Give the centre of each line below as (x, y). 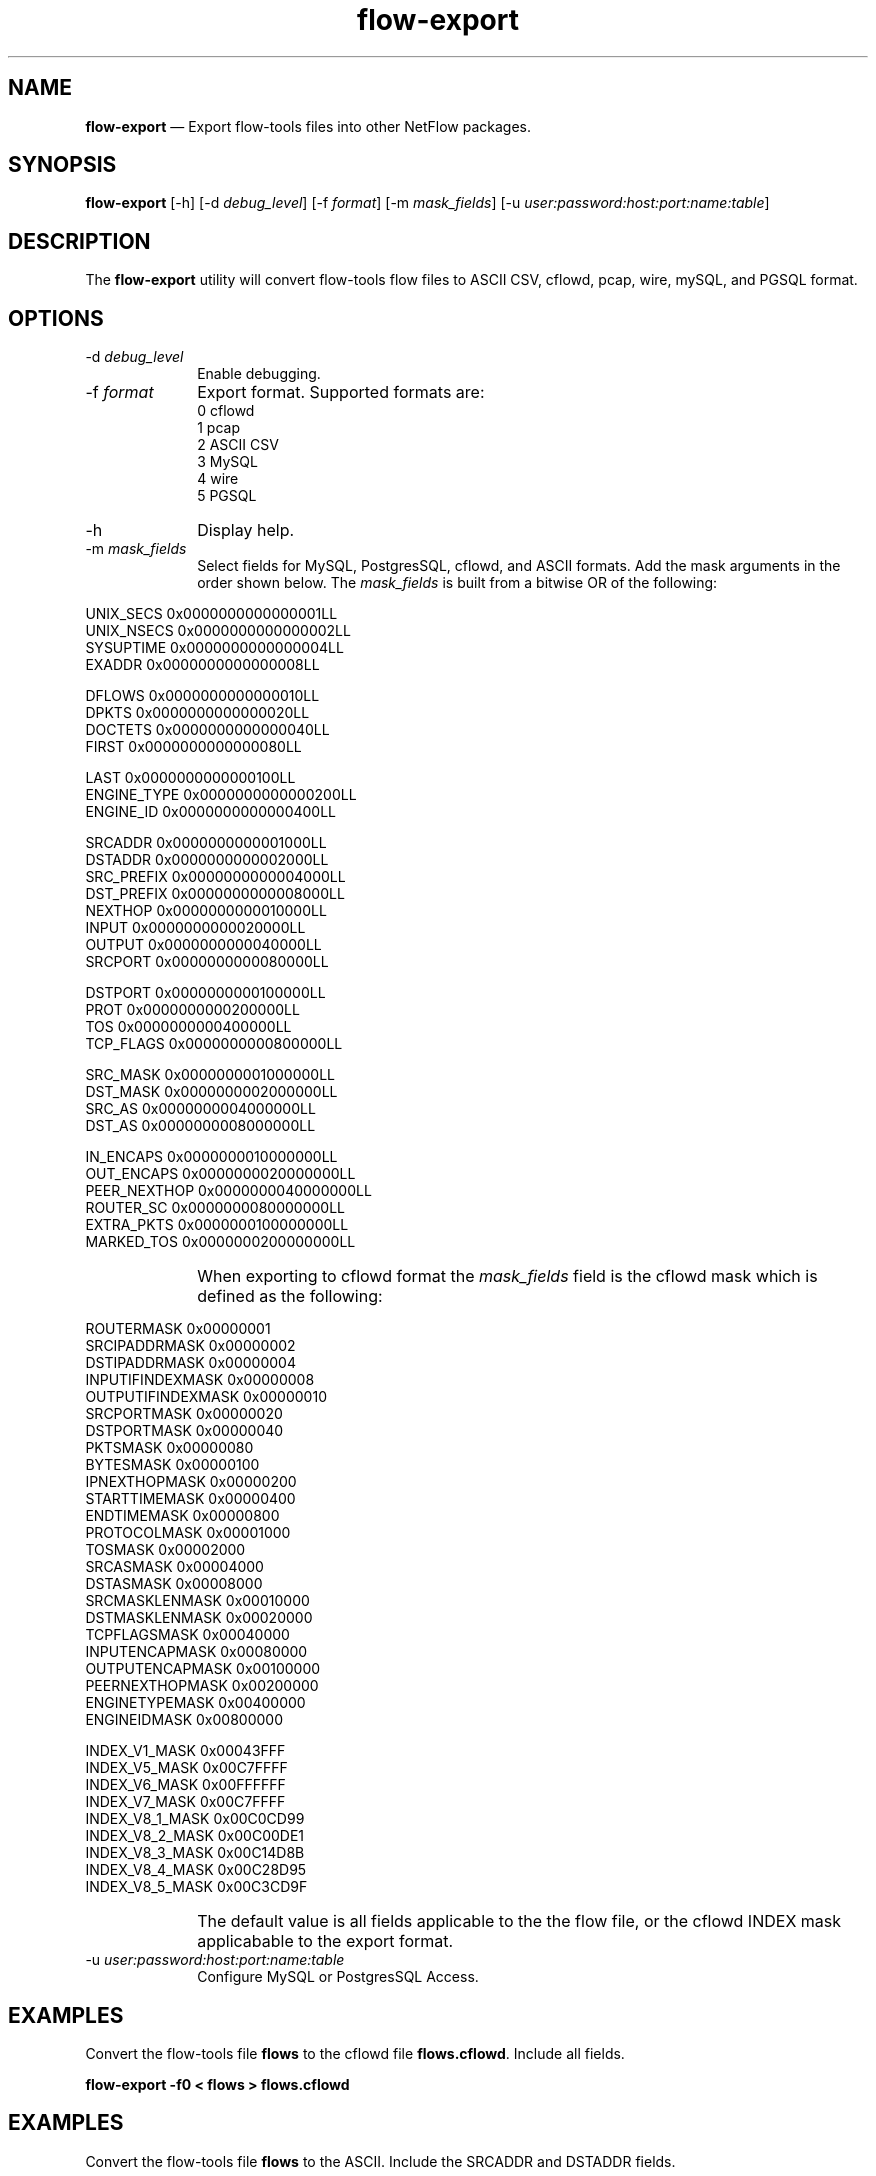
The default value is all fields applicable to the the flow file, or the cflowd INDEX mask (519, 1921)
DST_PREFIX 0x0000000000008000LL (215, 894)
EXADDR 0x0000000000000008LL (202, 665)
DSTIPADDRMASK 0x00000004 (190, 1363)
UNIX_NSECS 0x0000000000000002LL (218, 631)
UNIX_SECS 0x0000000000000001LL (211, 614)
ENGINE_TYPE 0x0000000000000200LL (221, 795)
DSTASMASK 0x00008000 (174, 1584)
